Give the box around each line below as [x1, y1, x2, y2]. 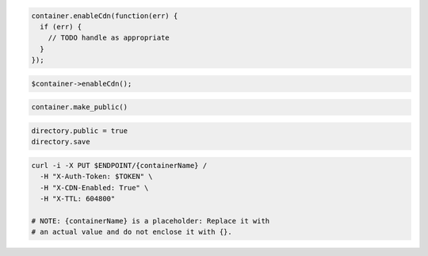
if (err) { [40, 22, 82, 31]
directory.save [31, 137, 90, 147]
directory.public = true [31, 126, 128, 135]
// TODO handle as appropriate [48, 33, 170, 43]
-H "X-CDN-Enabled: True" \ [40, 183, 149, 192]
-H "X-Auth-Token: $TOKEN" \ [40, 172, 154, 181]
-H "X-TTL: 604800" [40, 194, 116, 204]
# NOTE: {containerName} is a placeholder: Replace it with [31, 216, 270, 225]
